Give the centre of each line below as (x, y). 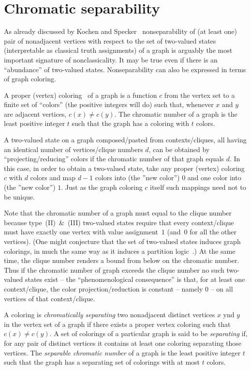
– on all (222, 288)
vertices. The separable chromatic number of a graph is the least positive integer (122, 352)
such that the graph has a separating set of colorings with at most (102, 362)
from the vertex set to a (199, 95)
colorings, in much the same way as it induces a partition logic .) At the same (120, 251)
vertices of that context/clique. (50, 298)
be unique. (19, 196)
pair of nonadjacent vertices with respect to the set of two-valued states (110, 40)
